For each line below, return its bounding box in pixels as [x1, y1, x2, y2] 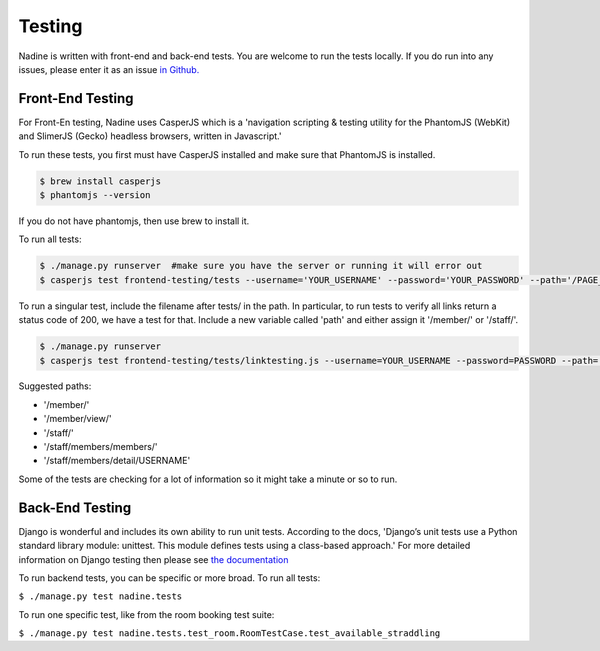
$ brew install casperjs [39, 175, 162, 187]
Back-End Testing [18, 499, 132, 516]
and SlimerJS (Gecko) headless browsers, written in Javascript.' [18, 130, 282, 142]
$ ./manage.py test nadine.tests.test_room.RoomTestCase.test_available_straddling [18, 628, 441, 639]
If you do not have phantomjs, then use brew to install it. [18, 215, 250, 227]
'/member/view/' [43, 413, 112, 425]
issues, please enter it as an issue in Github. [18, 63, 200, 75]
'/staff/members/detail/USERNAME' [43, 455, 191, 467]
